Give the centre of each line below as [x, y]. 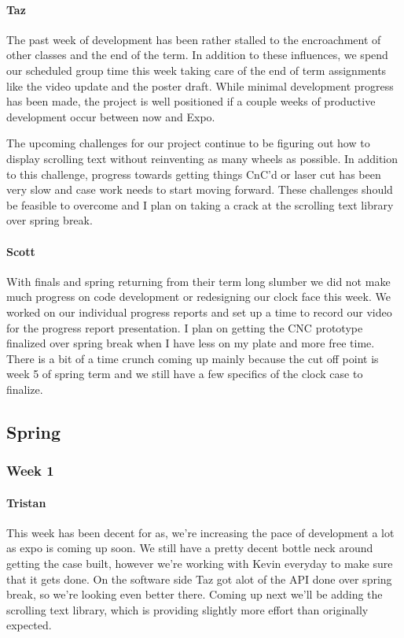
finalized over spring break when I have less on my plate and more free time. [191, 343]
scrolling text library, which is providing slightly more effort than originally [187, 609]
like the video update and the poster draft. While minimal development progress [200, 85]
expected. [29, 625]
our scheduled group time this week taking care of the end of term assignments [196, 70]
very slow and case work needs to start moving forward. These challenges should [200, 189]
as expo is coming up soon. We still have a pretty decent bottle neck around [190, 548]
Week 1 [30, 471]
